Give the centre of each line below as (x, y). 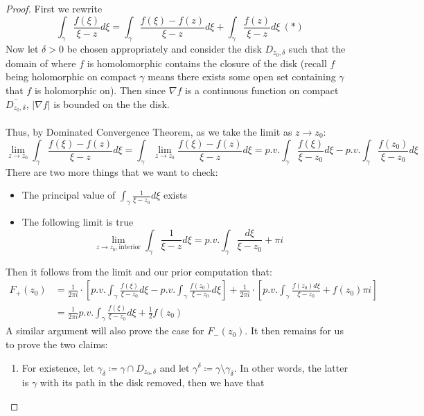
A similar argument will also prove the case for (105, 331)
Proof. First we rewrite (54, 8)
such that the (317, 48)
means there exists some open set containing (242, 76)
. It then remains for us (294, 331)
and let (175, 367)
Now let (22, 48)
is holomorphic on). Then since (100, 90)
